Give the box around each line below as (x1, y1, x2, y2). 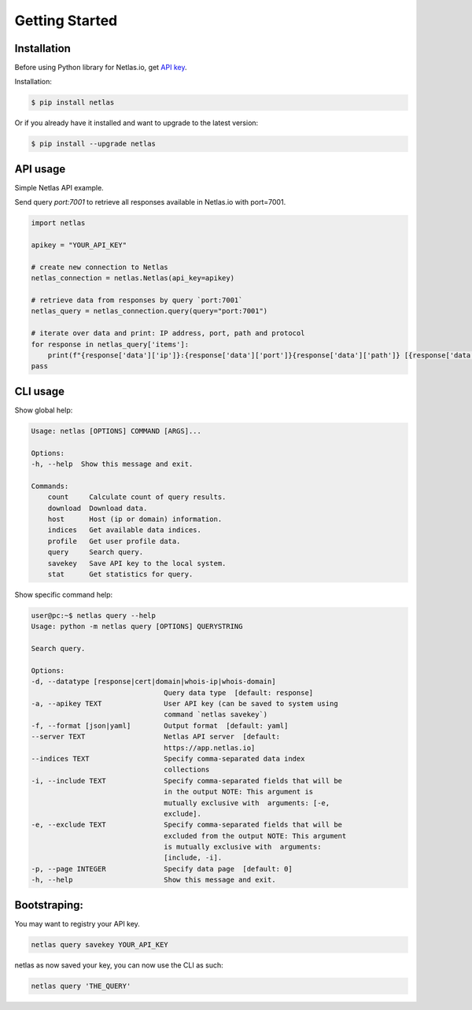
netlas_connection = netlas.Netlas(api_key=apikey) (31, 274, 235, 283)
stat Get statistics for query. (47, 569, 194, 579)
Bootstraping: (14, 898, 84, 912)
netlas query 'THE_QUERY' (31, 981, 131, 990)
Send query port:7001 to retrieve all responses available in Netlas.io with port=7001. (14, 198, 286, 207)
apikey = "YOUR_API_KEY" (31, 241, 127, 250)
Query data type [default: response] (164, 688, 314, 697)
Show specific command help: (14, 590, 113, 599)
